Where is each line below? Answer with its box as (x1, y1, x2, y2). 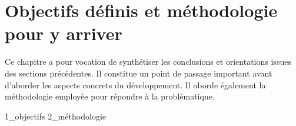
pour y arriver (5, 21, 122, 45)
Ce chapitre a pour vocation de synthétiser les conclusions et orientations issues (5, 55, 291, 68)
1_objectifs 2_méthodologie (5, 110, 106, 122)
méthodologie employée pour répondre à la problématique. (5, 90, 215, 102)
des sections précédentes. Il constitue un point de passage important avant (5, 67, 272, 79)
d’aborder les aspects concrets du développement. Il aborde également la (5, 78, 266, 91)
